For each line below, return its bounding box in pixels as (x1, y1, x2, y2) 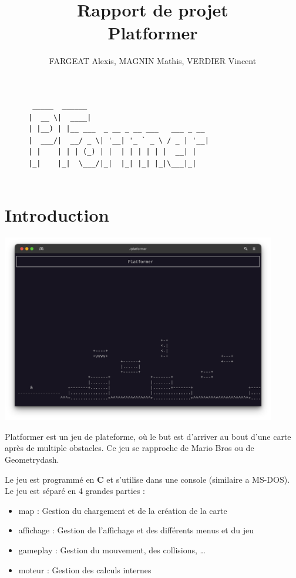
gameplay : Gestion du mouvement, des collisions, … (18, 544, 206, 556)
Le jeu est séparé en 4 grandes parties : (5, 485, 145, 497)
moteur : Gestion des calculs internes (18, 563, 152, 576)
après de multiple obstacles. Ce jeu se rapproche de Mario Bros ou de (5, 442, 254, 454)
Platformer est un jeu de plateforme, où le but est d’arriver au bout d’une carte (5, 430, 291, 442)
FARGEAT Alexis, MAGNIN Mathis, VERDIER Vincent (49, 55, 257, 67)
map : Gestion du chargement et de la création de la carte (18, 504, 227, 516)
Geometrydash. (5, 453, 59, 466)
